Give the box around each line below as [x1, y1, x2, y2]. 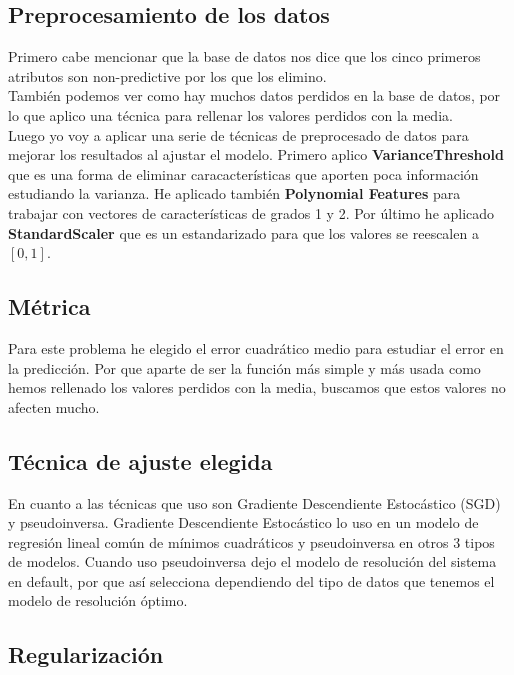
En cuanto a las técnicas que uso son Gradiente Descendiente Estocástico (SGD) [8, 492, 501, 513]
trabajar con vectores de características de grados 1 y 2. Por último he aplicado [8, 202, 495, 223]
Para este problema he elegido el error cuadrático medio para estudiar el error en [8, 337, 504, 358]
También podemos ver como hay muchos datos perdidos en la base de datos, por [8, 85, 501, 106]
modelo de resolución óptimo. [8, 590, 188, 611]
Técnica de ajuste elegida [8, 445, 273, 476]
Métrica [8, 291, 91, 322]
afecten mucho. [8, 396, 100, 417]
